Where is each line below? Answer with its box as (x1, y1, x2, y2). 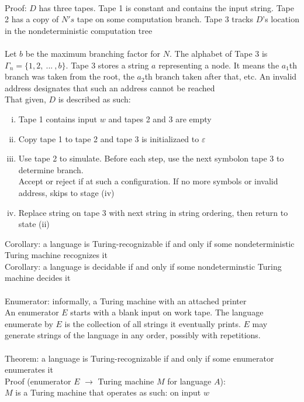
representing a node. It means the (158, 59, 279, 71)
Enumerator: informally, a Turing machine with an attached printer (5, 294, 247, 307)
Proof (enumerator (5, 374, 71, 387)
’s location (262, 13, 299, 25)
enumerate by (5, 317, 53, 329)
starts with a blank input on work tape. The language (70, 306, 264, 318)
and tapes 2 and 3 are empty (108, 112, 212, 125)
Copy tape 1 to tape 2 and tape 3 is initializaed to (18, 132, 199, 145)
